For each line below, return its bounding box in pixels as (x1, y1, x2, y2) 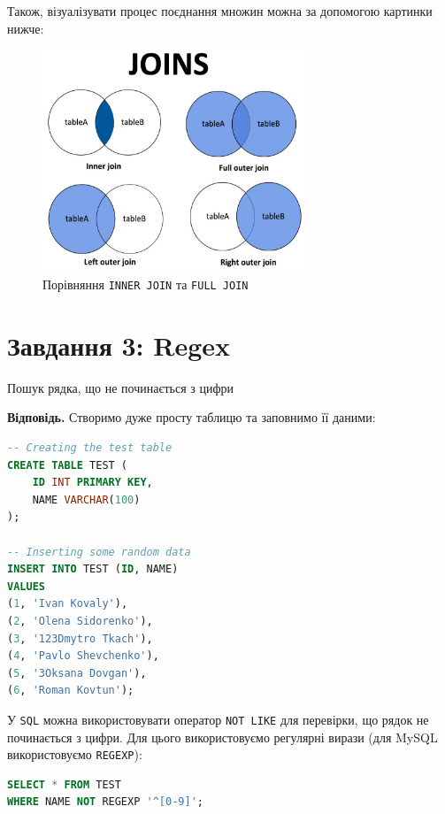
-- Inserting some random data (7, 545, 191, 558)
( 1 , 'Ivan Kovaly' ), (7, 597, 128, 610)
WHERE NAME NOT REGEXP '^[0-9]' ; (7, 795, 203, 809)
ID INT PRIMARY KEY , (32, 476, 153, 489)
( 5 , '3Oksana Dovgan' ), (7, 666, 147, 680)
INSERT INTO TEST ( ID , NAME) (7, 563, 179, 576)
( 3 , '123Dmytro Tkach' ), (7, 632, 153, 645)
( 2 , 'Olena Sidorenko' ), (7, 615, 153, 628)
